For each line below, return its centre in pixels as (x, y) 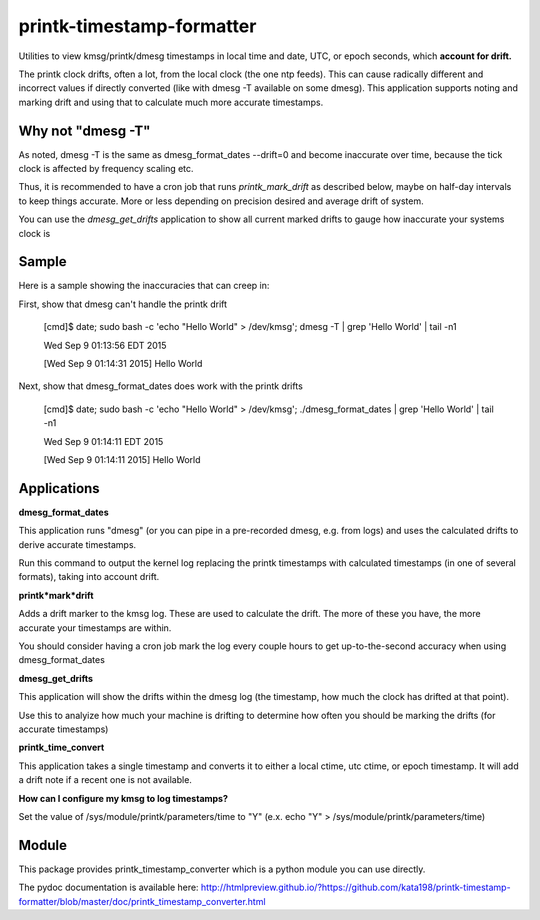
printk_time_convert (61, 747)
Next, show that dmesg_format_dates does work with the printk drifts (161, 386)
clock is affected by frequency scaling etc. (106, 169)
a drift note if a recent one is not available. (105, 780)
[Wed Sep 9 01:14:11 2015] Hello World (122, 459)
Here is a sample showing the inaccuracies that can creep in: (144, 286)
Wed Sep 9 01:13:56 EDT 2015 (105, 345)
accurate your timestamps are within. (95, 627)
